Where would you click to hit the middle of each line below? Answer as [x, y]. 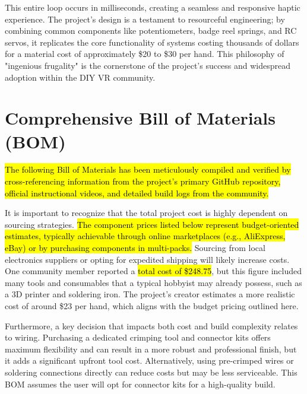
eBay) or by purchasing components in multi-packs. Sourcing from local [135, 248]
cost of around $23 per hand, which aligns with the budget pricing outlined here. [152, 306]
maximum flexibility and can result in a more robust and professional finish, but [151, 349]
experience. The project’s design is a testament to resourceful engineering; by [145, 19]
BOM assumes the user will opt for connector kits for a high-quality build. [140, 384]
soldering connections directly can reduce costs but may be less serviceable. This [151, 372]
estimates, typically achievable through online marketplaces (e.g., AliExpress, [145, 236]
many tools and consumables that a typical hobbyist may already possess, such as [153, 282]
